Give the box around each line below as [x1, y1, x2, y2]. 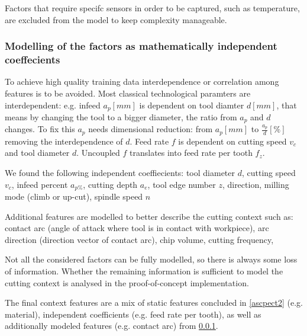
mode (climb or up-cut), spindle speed [5, 190, 143, 203]
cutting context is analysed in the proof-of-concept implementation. [5, 276, 249, 289]
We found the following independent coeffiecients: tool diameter [5, 167, 235, 179]
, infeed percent [11, 178, 68, 190]
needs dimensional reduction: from [88, 123, 213, 135]
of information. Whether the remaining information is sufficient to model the [5, 265, 283, 277]
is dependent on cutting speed [178, 135, 287, 147]
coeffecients [5, 52, 60, 67]
